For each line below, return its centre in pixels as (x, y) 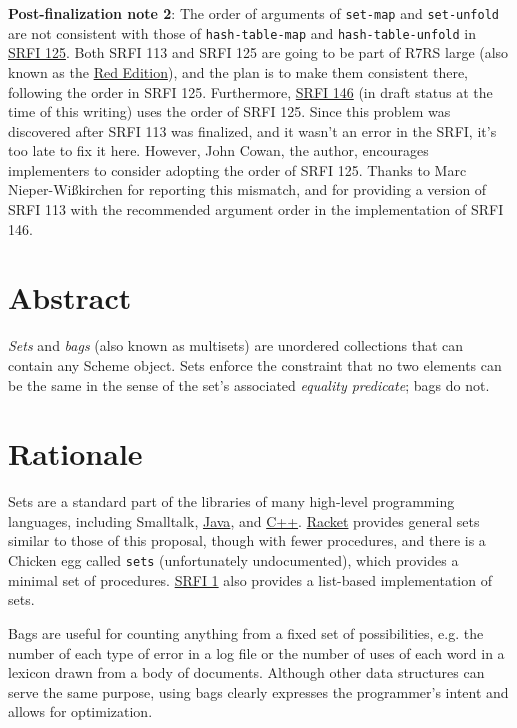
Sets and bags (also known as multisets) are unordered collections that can (236, 345)
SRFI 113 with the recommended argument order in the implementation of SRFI (256, 209)
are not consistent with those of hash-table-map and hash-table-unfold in (242, 32)
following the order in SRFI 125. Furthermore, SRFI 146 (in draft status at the (250, 91)
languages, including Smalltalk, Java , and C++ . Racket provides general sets (244, 520)
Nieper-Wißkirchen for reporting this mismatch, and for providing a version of (247, 189)
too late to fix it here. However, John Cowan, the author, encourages (218, 150)
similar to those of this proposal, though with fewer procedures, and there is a (247, 540)
